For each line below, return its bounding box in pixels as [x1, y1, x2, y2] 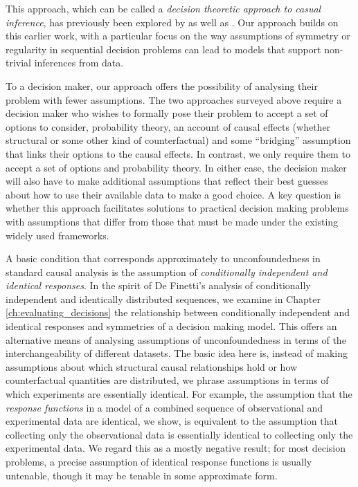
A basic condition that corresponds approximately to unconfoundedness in [6, 251, 321, 266]
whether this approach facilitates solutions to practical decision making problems [6, 201, 349, 215]
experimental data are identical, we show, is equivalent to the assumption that [6, 414, 338, 428]
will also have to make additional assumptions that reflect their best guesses [6, 174, 328, 188]
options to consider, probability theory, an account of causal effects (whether [6, 119, 331, 134]
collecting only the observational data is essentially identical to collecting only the [6, 427, 353, 441]
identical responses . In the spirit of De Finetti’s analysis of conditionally [6, 278, 311, 293]
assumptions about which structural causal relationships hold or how [6, 359, 298, 374]
